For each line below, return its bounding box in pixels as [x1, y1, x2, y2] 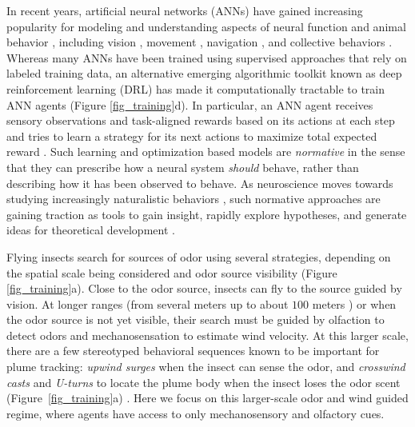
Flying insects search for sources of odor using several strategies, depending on [6, 248, 391, 265]
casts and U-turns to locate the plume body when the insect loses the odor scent [6, 373, 401, 390]
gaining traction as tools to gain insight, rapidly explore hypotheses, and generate [6, 206, 407, 222]
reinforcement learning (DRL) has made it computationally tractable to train [6, 80, 385, 97]
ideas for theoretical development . [6, 221, 175, 238]
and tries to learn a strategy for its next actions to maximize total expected [6, 127, 377, 144]
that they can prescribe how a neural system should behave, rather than [6, 158, 359, 175]
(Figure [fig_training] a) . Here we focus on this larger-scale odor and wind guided [6, 389, 409, 406]
